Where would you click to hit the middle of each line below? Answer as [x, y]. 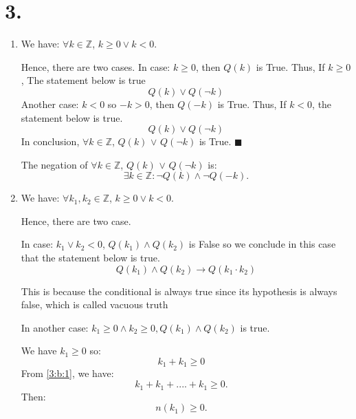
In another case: [55, 327]
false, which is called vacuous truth [94, 304]
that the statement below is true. [90, 258]
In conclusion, [50, 141]
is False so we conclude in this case [262, 244]
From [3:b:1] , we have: [67, 373]
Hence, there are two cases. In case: [96, 66]
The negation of [54, 164]
